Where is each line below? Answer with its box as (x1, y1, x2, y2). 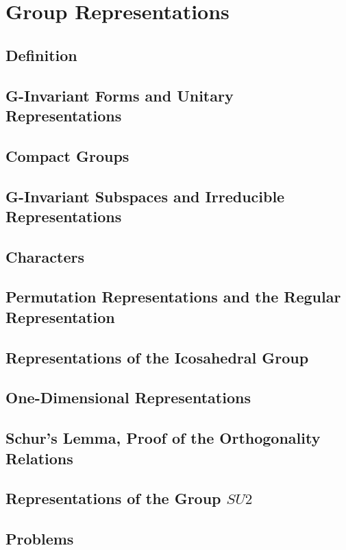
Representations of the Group (5, 488, 221, 509)
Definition (5, 44, 77, 65)
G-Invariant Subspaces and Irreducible (5, 185, 285, 206)
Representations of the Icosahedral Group (5, 346, 309, 368)
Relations (5, 447, 73, 468)
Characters (5, 246, 84, 267)
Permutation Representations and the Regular (5, 286, 341, 307)
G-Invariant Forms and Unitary (5, 84, 234, 106)
